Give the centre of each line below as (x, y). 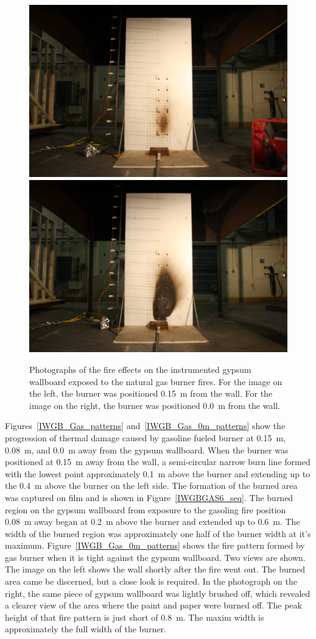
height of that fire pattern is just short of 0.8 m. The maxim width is (135, 617)
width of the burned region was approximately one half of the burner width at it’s (158, 533)
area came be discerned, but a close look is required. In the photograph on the (151, 581)
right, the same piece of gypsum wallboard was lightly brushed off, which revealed (158, 593)
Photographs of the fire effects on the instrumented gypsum (140, 369)
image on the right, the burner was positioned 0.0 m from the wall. (155, 405)
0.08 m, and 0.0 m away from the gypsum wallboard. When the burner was (147, 449)
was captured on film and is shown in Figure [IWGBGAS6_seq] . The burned (149, 497)
